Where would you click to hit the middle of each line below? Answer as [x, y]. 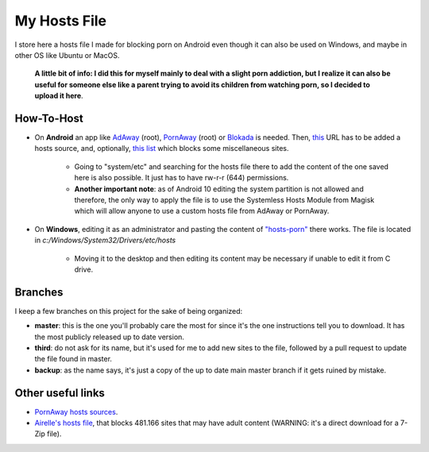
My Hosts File [61, 21]
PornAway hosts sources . [76, 411]
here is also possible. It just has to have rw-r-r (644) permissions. [182, 178]
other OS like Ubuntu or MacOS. [67, 55]
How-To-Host [49, 118]
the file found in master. [73, 359]
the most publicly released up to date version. [109, 337]
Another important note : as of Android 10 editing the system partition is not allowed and [219, 189]
